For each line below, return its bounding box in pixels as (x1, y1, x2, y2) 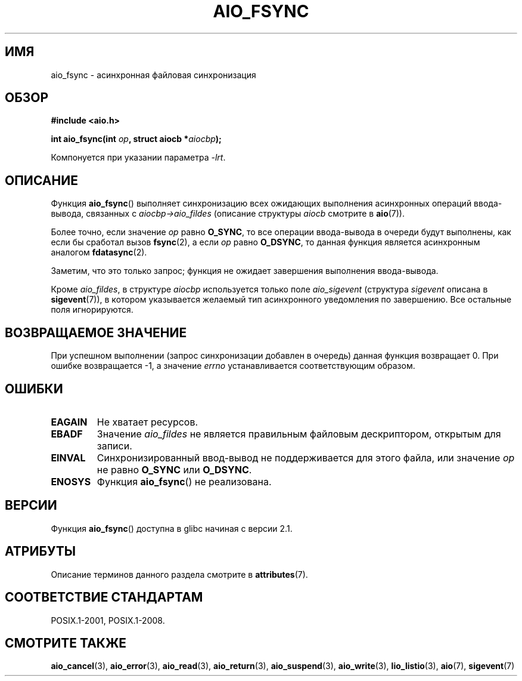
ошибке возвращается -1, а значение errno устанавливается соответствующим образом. (51, 360, 415, 371)
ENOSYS (51, 475, 91, 488)
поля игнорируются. (51, 304, 133, 315)
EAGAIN (51, 415, 88, 428)
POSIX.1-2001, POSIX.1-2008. (51, 615, 165, 625)
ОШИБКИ (5, 381, 63, 396)
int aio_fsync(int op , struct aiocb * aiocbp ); (51, 134, 222, 144)
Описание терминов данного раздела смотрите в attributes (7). (51, 569, 308, 580)
